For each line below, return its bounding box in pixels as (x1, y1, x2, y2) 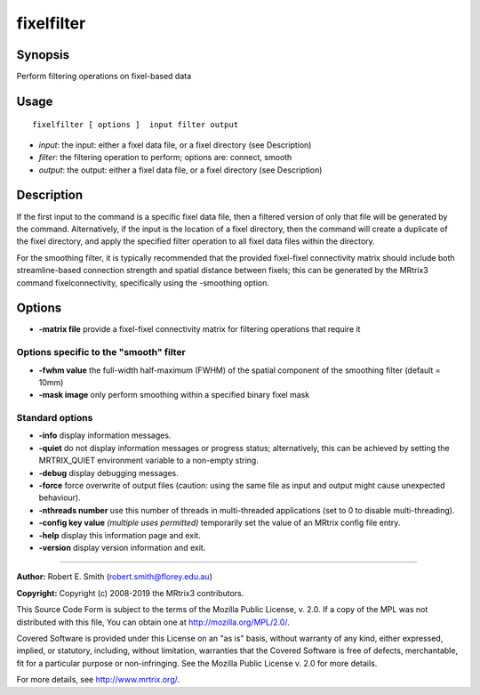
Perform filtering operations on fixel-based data (16, 71, 192, 82)
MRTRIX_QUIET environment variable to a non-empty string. (38, 455, 260, 466)
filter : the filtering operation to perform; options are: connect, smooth (38, 152, 292, 163)
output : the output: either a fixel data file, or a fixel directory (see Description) (38, 165, 323, 175)
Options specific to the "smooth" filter (16, 346, 186, 359)
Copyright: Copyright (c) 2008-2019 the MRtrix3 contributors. (16, 587, 244, 598)
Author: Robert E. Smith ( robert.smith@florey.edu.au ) (16, 571, 212, 582)
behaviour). (38, 492, 82, 503)
